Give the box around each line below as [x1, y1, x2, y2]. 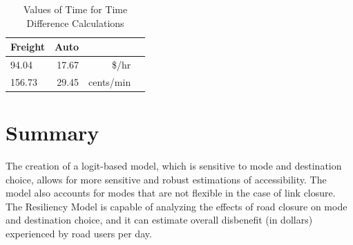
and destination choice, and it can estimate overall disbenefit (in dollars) [6, 212, 313, 227]
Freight [10, 39, 46, 54]
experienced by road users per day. [6, 226, 152, 241]
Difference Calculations [26, 15, 124, 30]
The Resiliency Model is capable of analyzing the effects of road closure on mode [6, 199, 347, 213]
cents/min [88, 74, 131, 89]
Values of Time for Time [23, 2, 128, 16]
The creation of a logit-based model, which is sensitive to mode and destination [6, 158, 342, 173]
